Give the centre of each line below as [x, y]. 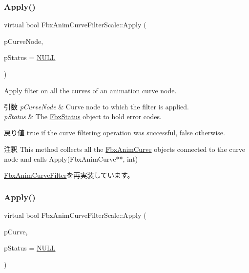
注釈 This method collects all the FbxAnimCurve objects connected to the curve [124, 149]
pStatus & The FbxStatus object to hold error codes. [83, 116]
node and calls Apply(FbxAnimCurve [60, 158]
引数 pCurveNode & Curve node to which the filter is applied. [96, 107]
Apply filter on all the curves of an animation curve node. [90, 90]
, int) [130, 158]
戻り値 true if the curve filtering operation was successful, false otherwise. [114, 133]
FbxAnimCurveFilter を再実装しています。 [69, 175]
